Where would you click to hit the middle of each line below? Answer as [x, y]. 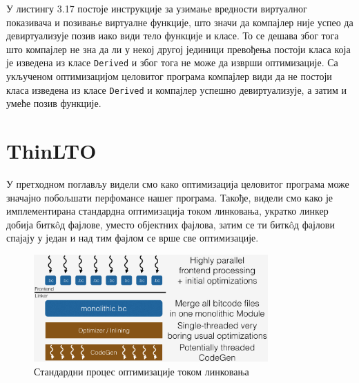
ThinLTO [51, 151]
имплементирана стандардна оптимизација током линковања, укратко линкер [167, 211]
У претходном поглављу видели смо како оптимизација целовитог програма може [178, 184]
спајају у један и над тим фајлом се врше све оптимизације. [133, 238]
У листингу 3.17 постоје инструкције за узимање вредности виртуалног [157, 8]
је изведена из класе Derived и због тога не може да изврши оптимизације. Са [172, 62]
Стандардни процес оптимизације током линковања [142, 371]
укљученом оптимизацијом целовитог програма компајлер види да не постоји [169, 76]
